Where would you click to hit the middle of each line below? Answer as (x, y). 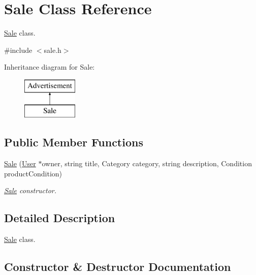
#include (18, 50)
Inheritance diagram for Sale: (50, 67)
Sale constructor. (30, 190)
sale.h (53, 50)
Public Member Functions (74, 142)
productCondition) (33, 173)
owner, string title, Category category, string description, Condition (147, 163)
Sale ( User (20, 163)
